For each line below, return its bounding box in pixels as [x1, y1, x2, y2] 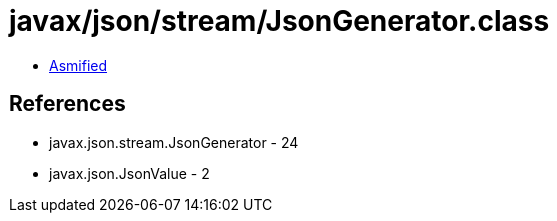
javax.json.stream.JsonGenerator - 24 [49, 133, 299, 151]
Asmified [49, 56, 108, 74]
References [9, 91, 126, 117]
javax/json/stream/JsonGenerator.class [9, 4, 550, 38]
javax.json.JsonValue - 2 [49, 164, 210, 182]
